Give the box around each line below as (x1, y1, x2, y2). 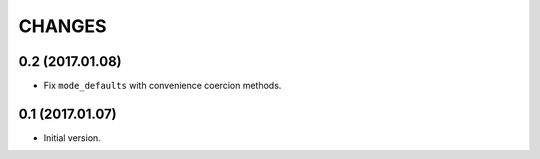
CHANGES (18, 15, 107, 37)
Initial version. (43, 131, 102, 144)
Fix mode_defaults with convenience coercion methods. (43, 80, 282, 92)
